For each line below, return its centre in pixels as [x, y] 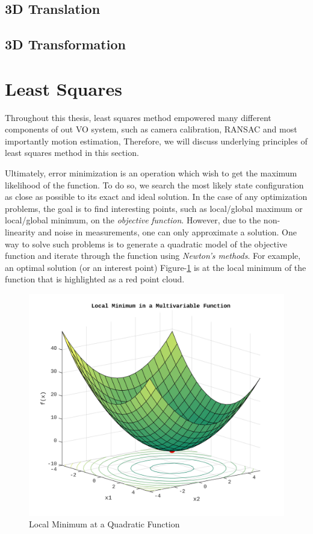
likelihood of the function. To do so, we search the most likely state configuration [154, 185]
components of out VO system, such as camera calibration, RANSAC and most [151, 129]
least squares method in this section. [72, 153]
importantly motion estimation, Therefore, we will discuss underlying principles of [156, 141]
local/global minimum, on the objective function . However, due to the [133, 220]
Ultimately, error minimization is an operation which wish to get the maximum [151, 173]
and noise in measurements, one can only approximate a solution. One [167, 232]
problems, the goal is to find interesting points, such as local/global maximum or [154, 208]
